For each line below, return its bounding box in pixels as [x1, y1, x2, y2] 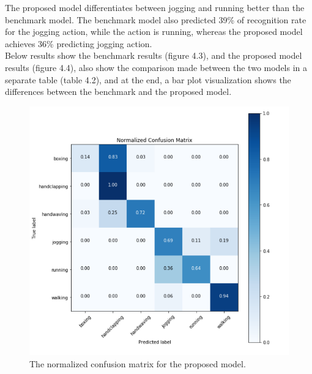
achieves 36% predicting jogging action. [5, 37, 152, 50]
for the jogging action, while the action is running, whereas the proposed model [5, 25, 303, 38]
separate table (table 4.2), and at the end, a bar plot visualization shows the [5, 73, 291, 86]
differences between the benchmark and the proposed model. [5, 85, 232, 98]
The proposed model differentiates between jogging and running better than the [5, 1, 305, 13]
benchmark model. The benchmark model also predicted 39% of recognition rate [5, 13, 306, 26]
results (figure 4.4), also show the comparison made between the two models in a [5, 61, 308, 73]
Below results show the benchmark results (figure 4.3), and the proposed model [5, 49, 302, 62]
